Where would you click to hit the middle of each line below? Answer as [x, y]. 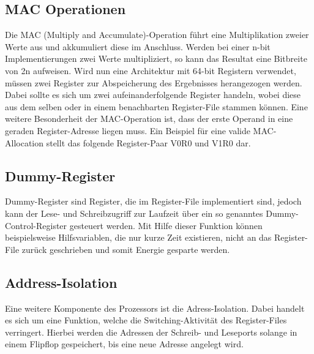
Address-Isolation [61, 282]
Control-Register [36, 225]
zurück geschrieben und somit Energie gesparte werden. [126, 249]
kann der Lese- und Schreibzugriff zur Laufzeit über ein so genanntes [134, 213]
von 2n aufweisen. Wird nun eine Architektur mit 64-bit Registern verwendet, [151, 70]
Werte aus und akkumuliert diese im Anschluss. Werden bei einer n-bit [138, 46]
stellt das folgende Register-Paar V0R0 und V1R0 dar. [148, 142]
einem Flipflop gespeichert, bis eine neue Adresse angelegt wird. [124, 344]
